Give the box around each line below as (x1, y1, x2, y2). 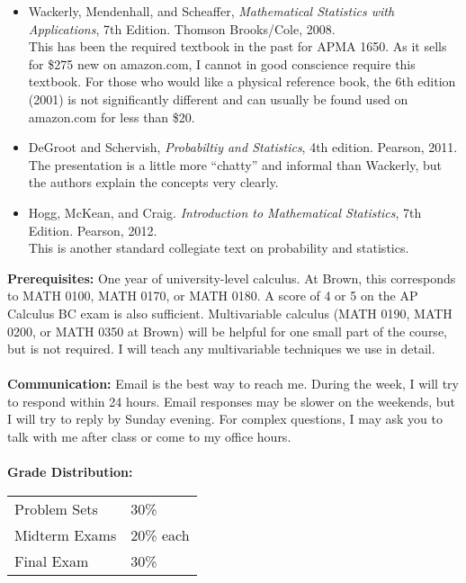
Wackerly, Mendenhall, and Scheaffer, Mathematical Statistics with (28, 2, 395, 20)
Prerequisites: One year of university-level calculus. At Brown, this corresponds (7, 268, 456, 287)
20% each (130, 524, 190, 545)
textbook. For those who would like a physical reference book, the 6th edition (28, 72, 456, 91)
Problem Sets (14, 498, 98, 519)
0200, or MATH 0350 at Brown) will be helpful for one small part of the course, (7, 321, 447, 340)
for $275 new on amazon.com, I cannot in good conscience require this (28, 54, 416, 73)
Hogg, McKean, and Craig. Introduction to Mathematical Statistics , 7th (28, 202, 422, 221)
